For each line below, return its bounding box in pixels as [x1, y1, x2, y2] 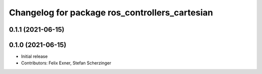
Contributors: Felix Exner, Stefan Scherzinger [21, 60, 112, 66]
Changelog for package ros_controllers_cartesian [9, 7, 213, 18]
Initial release [21, 53, 48, 60]
